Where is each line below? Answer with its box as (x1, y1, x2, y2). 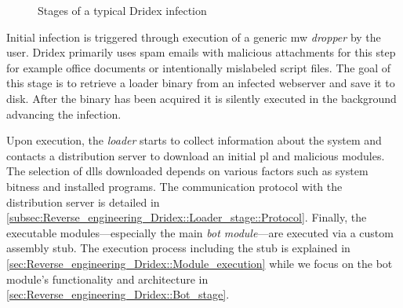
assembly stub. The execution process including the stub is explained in (6, 240, 350, 256)
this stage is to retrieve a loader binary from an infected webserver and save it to (6, 75, 395, 91)
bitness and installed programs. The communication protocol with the (6, 178, 343, 194)
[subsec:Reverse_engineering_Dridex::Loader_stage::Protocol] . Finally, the (6, 209, 367, 225)
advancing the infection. (6, 105, 122, 122)
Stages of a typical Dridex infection (38, 2, 207, 18)
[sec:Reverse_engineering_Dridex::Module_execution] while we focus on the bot (6, 255, 393, 271)
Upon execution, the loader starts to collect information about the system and (6, 132, 382, 148)
